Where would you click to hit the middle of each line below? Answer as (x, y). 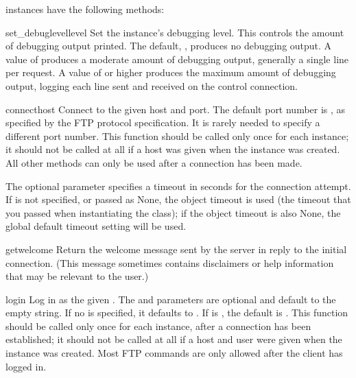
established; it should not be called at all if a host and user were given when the (174, 339)
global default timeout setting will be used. (96, 226)
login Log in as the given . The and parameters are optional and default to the (171, 299)
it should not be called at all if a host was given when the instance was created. (173, 149)
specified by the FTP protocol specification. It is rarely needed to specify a (163, 122)
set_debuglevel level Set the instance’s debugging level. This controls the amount (175, 32)
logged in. (26, 366)
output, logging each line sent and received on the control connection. (152, 85)
